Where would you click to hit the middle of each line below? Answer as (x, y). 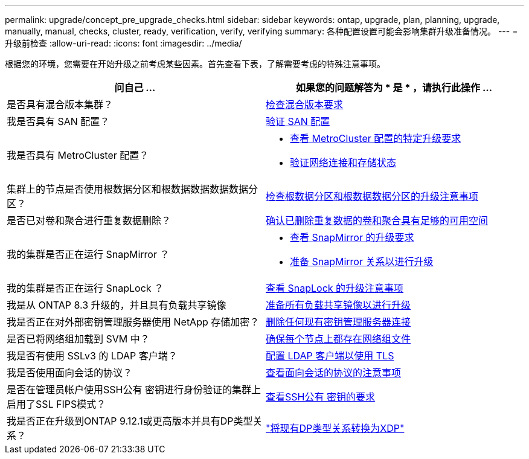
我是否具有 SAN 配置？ (58, 121)
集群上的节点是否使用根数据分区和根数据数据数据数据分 (133, 189)
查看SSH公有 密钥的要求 (320, 397)
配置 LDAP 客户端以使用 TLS (330, 356)
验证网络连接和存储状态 (343, 162)
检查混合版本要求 (305, 104)
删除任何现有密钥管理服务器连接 (338, 322)
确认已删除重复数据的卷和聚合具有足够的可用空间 (377, 220)
